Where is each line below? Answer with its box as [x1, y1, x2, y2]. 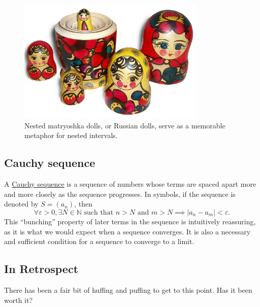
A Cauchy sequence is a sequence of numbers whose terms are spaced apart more [4, 179, 256, 189]
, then [74, 198, 92, 209]
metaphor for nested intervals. [24, 130, 118, 141]
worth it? [4, 294, 33, 305]
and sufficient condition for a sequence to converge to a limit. [4, 236, 194, 247]
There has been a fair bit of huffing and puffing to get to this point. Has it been [4, 284, 252, 295]
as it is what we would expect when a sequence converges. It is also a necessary [4, 226, 251, 236]
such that [84, 209, 114, 216]
